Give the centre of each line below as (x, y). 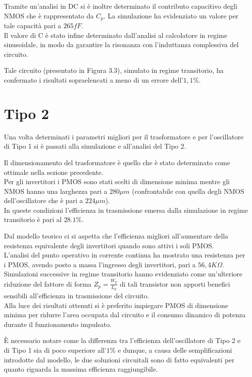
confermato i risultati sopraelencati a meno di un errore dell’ (94, 80)
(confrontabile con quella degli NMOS (188, 191)
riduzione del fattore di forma (48, 283)
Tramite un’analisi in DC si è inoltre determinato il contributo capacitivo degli (121, 6)
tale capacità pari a (33, 26)
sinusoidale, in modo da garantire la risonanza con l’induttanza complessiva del (121, 44)
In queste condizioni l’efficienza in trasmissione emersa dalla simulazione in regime (126, 210)
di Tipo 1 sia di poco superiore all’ (55, 350)
